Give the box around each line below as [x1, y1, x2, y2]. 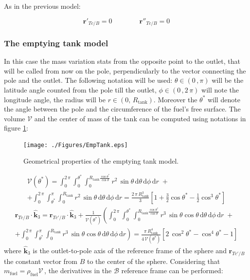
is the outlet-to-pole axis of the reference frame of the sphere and [33, 245, 227, 255]
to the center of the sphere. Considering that [87, 256, 220, 266]
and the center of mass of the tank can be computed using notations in [34, 113, 246, 123]
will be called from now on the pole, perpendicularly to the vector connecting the [4, 65, 246, 75]
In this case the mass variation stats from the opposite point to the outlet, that [4, 56, 240, 66]
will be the [212, 75, 244, 85]
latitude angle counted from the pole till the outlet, [4, 85, 157, 95]
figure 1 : [4, 123, 28, 133]
